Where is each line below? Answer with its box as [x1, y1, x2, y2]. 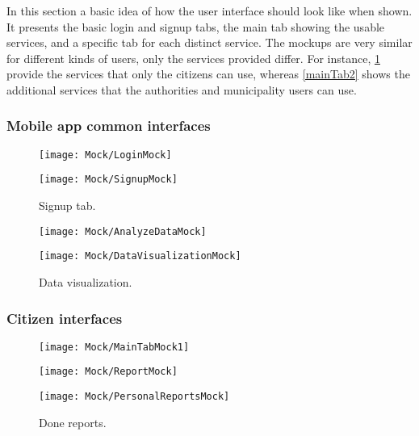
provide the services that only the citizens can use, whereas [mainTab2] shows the [6, 65, 410, 82]
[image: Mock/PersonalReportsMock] [39, 391, 230, 403]
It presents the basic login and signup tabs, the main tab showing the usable [6, 18, 385, 35]
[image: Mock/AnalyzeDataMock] [39, 225, 207, 237]
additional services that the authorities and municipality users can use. [6, 81, 357, 98]
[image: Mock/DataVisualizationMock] [39, 250, 241, 262]
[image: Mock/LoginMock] [39, 149, 172, 161]
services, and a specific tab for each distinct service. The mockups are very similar [6, 34, 413, 51]
